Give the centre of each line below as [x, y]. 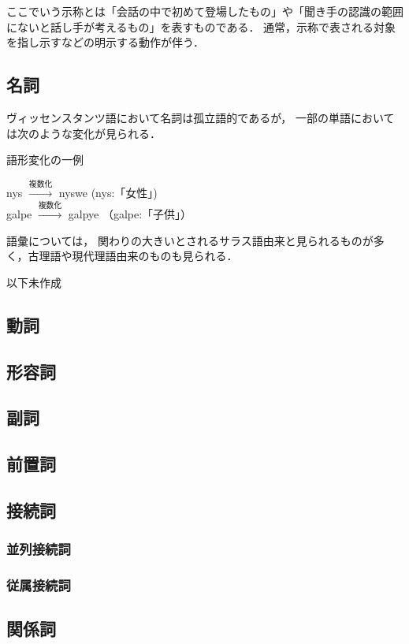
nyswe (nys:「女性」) [108, 192]
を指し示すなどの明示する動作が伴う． [105, 42]
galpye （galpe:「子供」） [130, 213]
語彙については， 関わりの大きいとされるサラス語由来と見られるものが [190, 240]
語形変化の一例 [45, 160]
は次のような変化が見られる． [84, 133]
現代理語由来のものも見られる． [155, 256]
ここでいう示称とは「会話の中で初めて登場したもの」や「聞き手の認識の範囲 [205, 11]
